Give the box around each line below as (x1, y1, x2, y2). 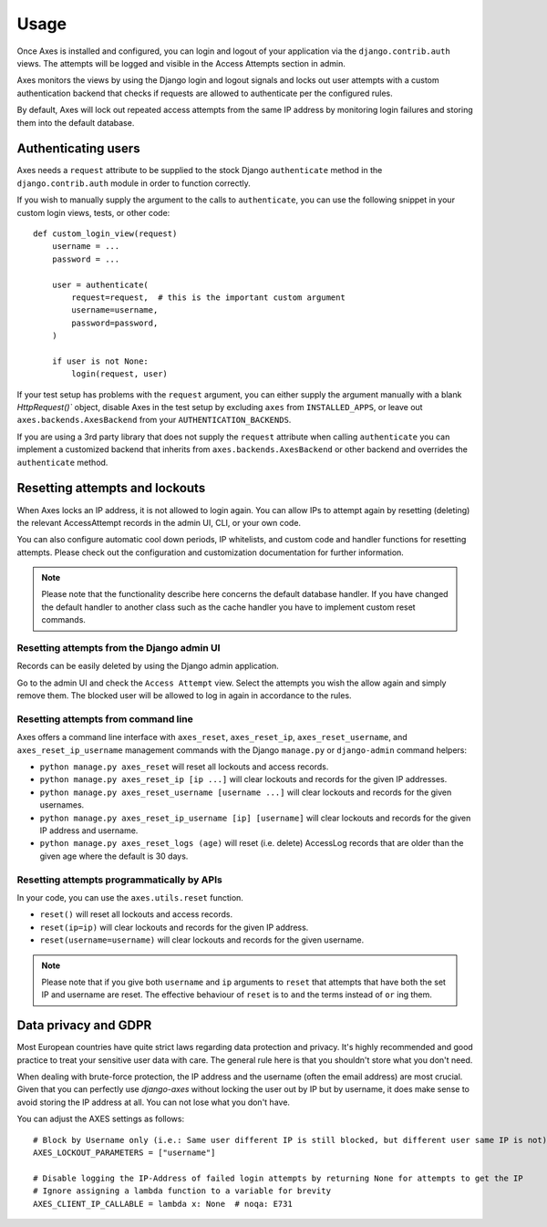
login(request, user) (71, 369, 169, 379)
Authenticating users (16, 141, 140, 157)
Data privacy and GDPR (16, 1017, 152, 1034)
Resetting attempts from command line (16, 712, 193, 725)
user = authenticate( (51, 279, 150, 290)
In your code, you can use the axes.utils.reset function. (16, 892, 243, 902)
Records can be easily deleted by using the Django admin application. (16, 661, 279, 672)
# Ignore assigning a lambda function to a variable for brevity (33, 1186, 332, 1196)
